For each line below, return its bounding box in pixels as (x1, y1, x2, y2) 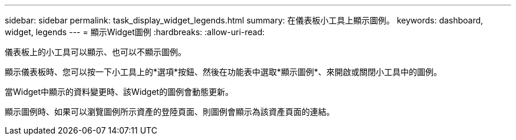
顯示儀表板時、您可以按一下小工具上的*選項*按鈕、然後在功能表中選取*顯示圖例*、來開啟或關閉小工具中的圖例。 (5, 67, 442, 77)
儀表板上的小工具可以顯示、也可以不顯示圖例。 (5, 47, 186, 57)
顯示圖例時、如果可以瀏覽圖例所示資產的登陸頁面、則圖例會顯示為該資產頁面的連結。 (5, 107, 335, 117)
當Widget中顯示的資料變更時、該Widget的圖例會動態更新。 (5, 87, 234, 97)
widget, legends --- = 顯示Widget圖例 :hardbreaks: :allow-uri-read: (5, 27, 265, 37)
